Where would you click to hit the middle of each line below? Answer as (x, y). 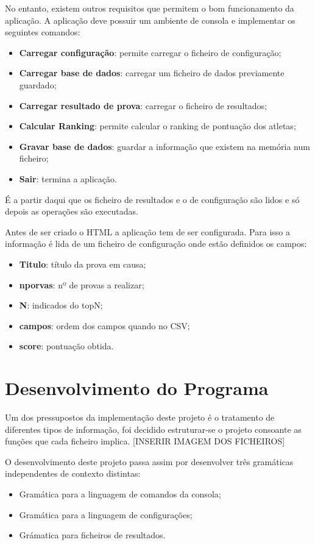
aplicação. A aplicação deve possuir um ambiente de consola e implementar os (150, 20)
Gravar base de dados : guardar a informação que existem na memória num (165, 146)
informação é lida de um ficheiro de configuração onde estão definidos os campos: (156, 244)
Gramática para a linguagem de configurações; (106, 514)
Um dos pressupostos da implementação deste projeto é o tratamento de (140, 417)
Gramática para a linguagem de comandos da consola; (120, 493)
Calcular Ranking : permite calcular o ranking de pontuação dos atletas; (157, 126)
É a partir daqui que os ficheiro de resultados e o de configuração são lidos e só (152, 199)
